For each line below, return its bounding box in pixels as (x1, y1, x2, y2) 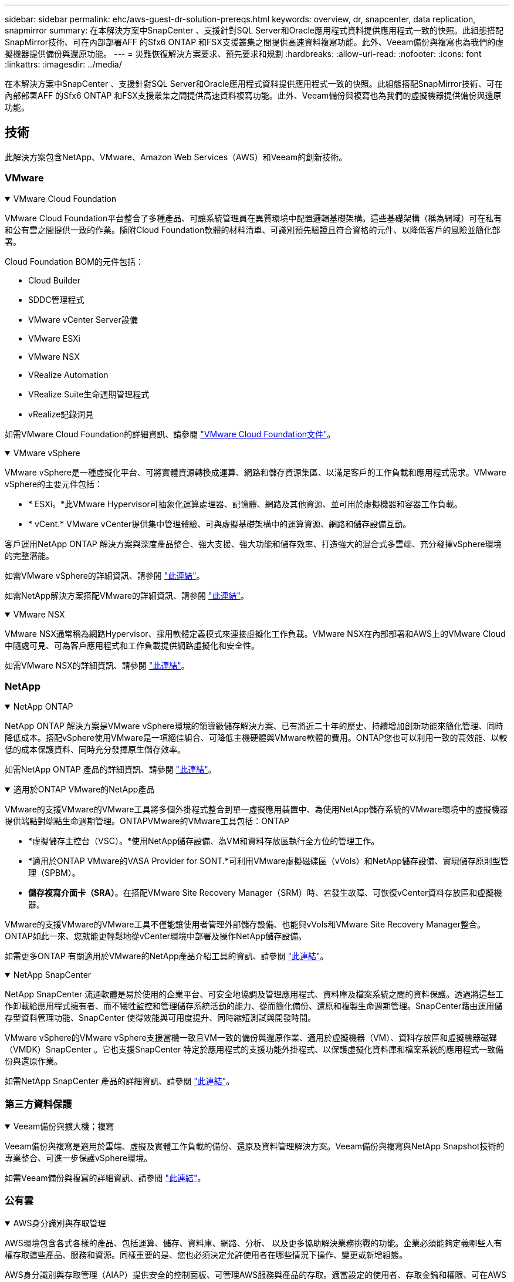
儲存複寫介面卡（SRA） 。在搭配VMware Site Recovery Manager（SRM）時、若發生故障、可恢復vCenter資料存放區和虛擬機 (28, 888, 502, 898)
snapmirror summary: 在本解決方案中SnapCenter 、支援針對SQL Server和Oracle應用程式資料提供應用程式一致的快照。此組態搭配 (5, 25, 504, 35)
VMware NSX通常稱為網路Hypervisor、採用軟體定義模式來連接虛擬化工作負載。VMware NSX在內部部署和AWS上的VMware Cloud (5, 628, 506, 639)
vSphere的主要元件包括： (5, 478, 103, 489)
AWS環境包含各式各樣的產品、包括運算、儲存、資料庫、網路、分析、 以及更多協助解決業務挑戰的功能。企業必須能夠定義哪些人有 (5, 1237, 502, 1248)
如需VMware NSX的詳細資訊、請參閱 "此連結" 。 (5, 660, 190, 670)
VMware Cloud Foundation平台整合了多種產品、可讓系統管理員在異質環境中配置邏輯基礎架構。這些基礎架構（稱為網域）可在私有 (5, 212, 502, 223)
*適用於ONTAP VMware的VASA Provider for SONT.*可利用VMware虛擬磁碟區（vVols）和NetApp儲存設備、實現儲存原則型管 (28, 856, 509, 866)
